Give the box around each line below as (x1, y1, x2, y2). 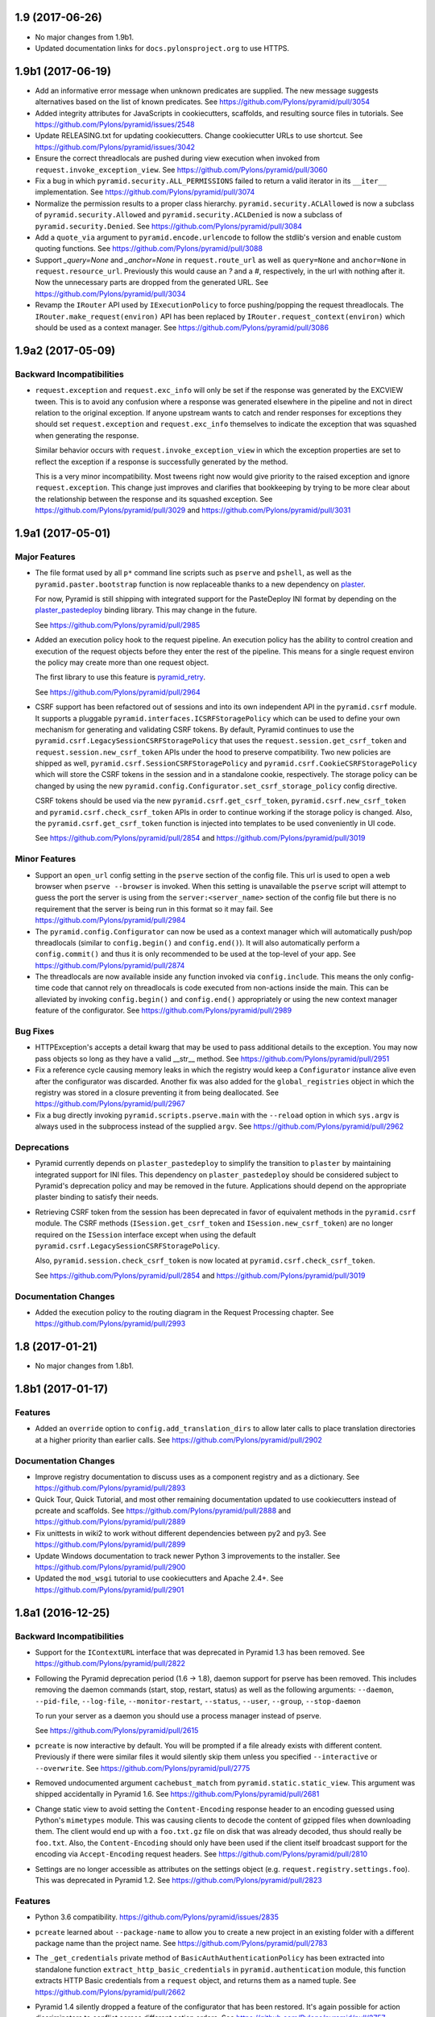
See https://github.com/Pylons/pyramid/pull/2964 (35, 687, 201, 697)
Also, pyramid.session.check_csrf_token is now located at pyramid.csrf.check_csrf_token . (35, 1255, 375, 1266)
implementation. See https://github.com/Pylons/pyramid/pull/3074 (35, 187, 255, 197)
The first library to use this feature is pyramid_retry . (35, 672, 205, 682)
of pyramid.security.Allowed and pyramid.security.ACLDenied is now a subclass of (35, 210, 342, 219)
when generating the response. (35, 430, 139, 440)
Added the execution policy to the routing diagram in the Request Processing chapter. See (35, 1307, 334, 1317)
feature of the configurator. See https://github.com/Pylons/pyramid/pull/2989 (35, 1005, 292, 1016)
